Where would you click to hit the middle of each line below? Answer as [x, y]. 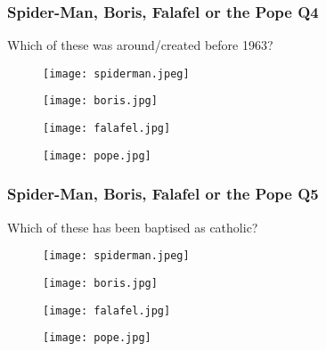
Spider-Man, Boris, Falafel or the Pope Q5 [163, 194]
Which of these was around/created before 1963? [140, 45]
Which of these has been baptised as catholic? [133, 227]
